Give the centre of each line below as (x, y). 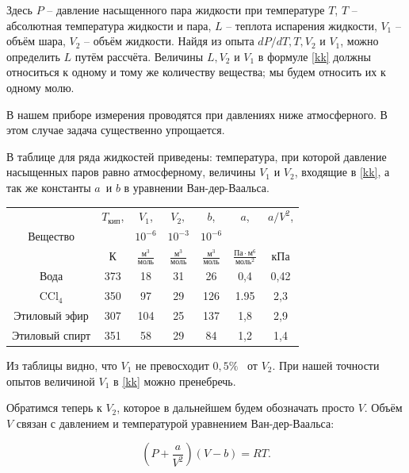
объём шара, (36, 41)
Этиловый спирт (52, 335)
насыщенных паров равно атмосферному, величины (131, 172)
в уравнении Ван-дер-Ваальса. (197, 187)
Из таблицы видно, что (62, 365)
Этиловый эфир (51, 315)
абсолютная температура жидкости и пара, (109, 25)
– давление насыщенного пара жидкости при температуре (186, 10)
